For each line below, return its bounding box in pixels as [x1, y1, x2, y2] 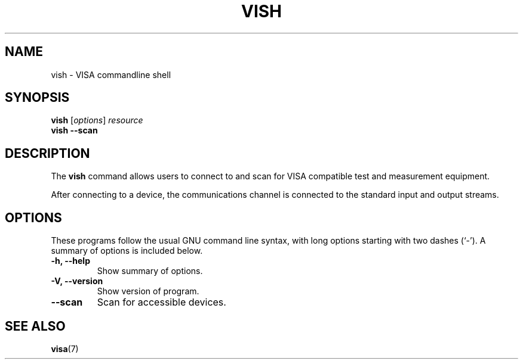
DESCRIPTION [5, 145, 90, 161]
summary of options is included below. [51, 245, 203, 256]
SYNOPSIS [5, 90, 70, 105]
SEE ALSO [5, 318, 66, 334]
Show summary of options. [97, 266, 203, 276]
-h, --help [51, 256, 90, 266]
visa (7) [51, 343, 79, 354]
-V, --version [51, 276, 103, 287]
